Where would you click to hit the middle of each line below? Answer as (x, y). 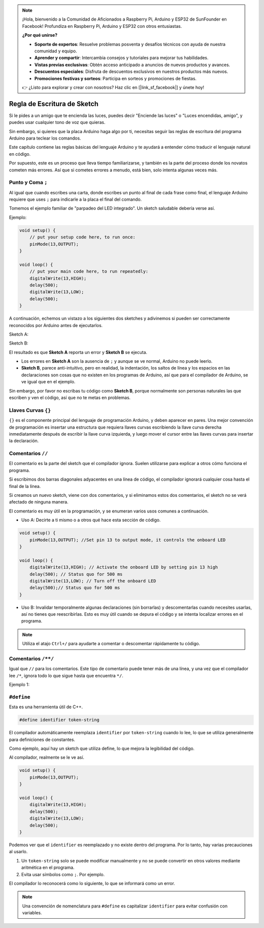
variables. (32, 913)
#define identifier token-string (59, 720)
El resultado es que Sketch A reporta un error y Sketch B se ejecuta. (78, 352)
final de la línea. (25, 486)
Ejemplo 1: (19, 685)
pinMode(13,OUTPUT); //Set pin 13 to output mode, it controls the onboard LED (128, 540)
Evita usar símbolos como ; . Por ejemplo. (63, 874)
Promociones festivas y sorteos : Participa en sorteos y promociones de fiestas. (115, 78)
